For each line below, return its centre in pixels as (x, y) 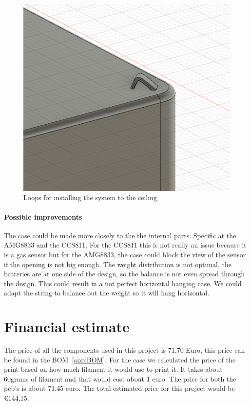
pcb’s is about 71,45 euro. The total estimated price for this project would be (119, 388)
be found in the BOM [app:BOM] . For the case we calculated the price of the (120, 359)
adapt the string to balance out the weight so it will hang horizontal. (107, 293)
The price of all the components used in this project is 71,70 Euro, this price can (125, 350)
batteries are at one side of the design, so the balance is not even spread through (125, 274)
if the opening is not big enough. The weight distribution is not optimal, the (118, 264)
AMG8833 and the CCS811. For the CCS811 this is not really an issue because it (125, 245)
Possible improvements (43, 216)
